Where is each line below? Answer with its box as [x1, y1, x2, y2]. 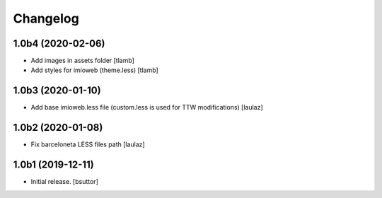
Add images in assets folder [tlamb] [30, 57, 134, 65]
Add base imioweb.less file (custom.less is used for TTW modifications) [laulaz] [30, 103, 263, 112]
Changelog [13, 11, 79, 26]
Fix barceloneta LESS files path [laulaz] [30, 140, 145, 148]
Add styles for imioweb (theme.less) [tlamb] [30, 66, 158, 74]
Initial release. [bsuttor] [30, 177, 98, 186]
